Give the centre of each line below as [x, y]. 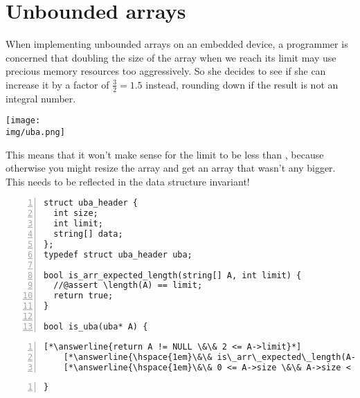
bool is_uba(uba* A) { [96, 326]
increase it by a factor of [57, 84]
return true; [83, 296]
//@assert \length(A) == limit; [128, 286]
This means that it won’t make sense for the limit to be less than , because [165, 154]
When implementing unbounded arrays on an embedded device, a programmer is [177, 44]
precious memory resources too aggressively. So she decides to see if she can [166, 71]
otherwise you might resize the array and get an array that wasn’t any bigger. [171, 168]
